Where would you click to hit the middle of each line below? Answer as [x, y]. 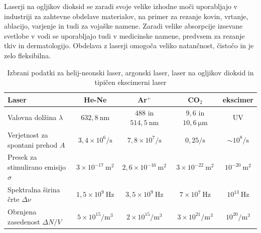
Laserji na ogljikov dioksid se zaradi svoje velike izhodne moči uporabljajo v [121, 6]
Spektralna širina [34, 189]
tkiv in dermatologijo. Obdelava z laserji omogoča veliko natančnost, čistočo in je [129, 45]
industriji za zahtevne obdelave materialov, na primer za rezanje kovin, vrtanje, [126, 16]
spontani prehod [33, 144]
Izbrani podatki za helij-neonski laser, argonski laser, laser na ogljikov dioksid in [130, 72]
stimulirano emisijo [37, 167]
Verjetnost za [28, 135]
